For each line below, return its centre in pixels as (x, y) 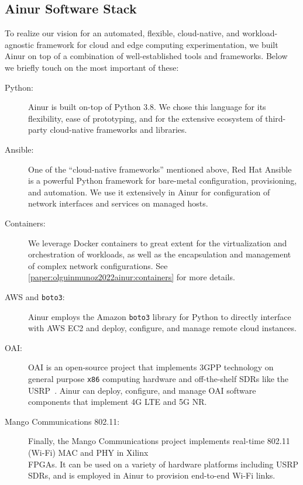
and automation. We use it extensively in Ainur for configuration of (149, 192)
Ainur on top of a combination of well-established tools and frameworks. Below (146, 56)
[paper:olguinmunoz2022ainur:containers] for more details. (132, 277)
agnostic (19, 44)
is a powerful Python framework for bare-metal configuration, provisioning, (163, 180)
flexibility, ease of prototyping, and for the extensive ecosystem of (145, 118)
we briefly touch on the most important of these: (92, 67)
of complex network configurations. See (98, 265)
